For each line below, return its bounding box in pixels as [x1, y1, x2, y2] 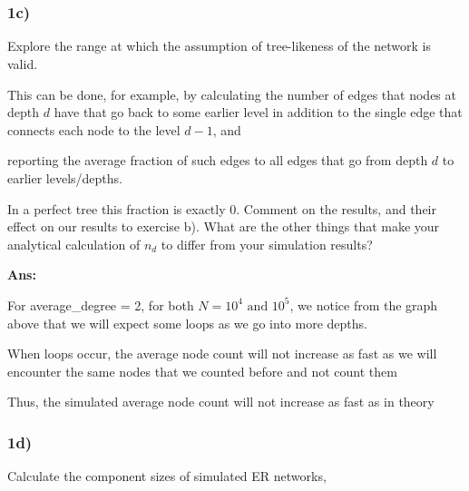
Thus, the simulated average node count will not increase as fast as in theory [7, 392, 435, 411]
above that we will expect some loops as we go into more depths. [7, 313, 367, 332]
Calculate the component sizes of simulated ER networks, [7, 466, 327, 486]
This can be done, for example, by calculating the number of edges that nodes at [7, 84, 456, 103]
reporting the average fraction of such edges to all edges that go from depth [7, 151, 428, 170]
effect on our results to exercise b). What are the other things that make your [7, 217, 440, 236]
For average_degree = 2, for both [7, 295, 194, 314]
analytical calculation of [7, 234, 141, 253]
